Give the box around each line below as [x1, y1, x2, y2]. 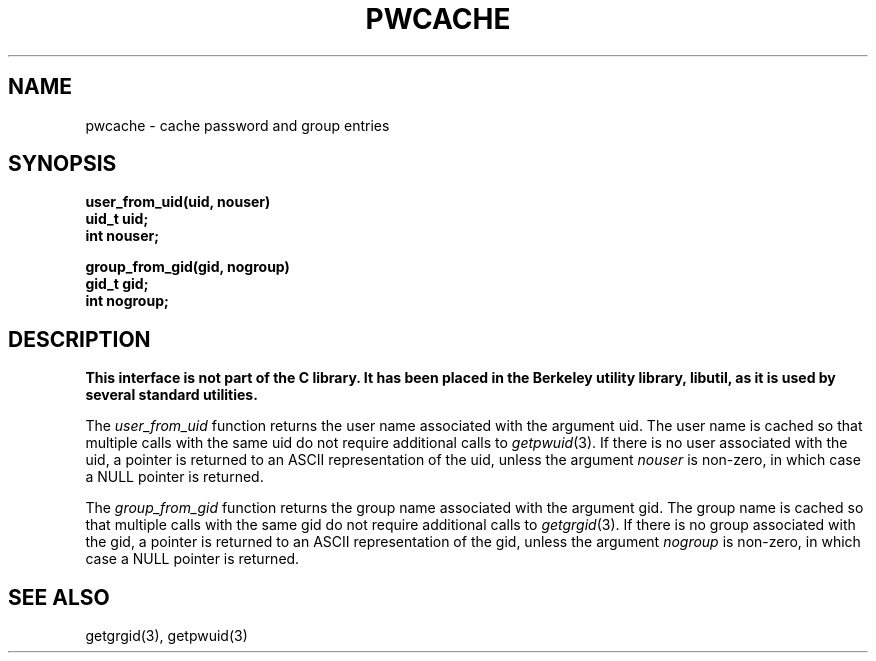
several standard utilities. [85, 386, 258, 404]
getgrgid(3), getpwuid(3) [85, 627, 248, 645]
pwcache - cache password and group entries [85, 116, 390, 134]
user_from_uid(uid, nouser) [85, 193, 271, 211]
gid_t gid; [85, 275, 149, 293]
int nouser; [85, 227, 160, 245]
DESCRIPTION [8, 326, 151, 352]
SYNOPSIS [8, 151, 117, 177]
